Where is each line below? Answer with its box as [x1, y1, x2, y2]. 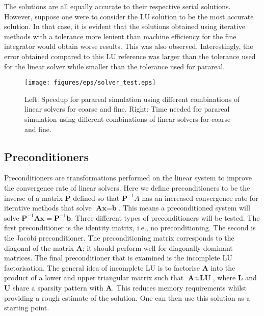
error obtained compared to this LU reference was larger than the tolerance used [4, 50, 256, 61]
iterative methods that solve [4, 202, 92, 213]
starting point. [4, 302, 49, 313]
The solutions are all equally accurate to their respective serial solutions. [4, 1, 231, 11]
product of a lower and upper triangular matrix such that [4, 272, 184, 283]
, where [213, 272, 236, 283]
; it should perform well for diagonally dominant [82, 242, 233, 253]
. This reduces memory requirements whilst [112, 282, 247, 293]
